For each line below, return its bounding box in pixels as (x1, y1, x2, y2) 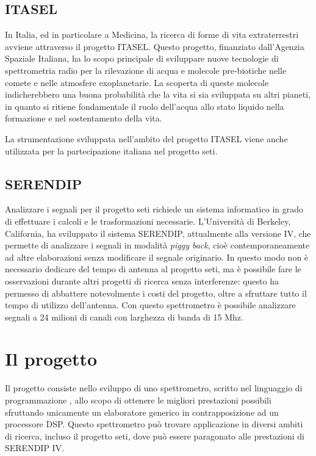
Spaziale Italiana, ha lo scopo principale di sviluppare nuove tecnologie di (5, 52, 279, 65)
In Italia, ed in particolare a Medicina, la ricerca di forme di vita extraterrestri (5, 28, 299, 41)
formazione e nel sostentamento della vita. (5, 112, 162, 125)
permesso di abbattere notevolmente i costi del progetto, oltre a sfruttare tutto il (5, 286, 307, 299)
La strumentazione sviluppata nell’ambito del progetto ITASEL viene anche (5, 132, 288, 145)
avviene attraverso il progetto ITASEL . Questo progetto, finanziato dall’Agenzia (5, 40, 304, 52)
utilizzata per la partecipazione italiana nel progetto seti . (5, 144, 218, 157)
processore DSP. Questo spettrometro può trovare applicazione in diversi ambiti (5, 418, 303, 430)
